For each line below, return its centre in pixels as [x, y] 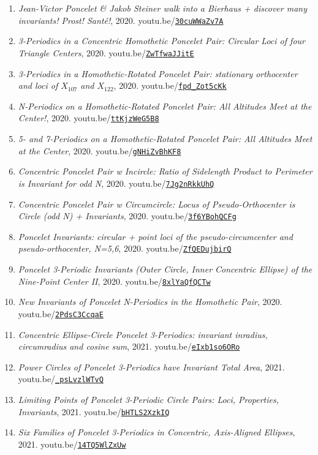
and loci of [38, 85]
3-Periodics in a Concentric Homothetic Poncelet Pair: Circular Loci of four [161, 41]
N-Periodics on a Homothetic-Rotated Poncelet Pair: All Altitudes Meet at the [165, 106]
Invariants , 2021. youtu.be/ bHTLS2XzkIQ [94, 411]
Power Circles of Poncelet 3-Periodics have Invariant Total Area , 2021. [151, 367]
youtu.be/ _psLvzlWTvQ [61, 379]
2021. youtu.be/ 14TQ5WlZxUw [72, 444]
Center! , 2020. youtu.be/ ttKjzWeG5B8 [89, 118]
